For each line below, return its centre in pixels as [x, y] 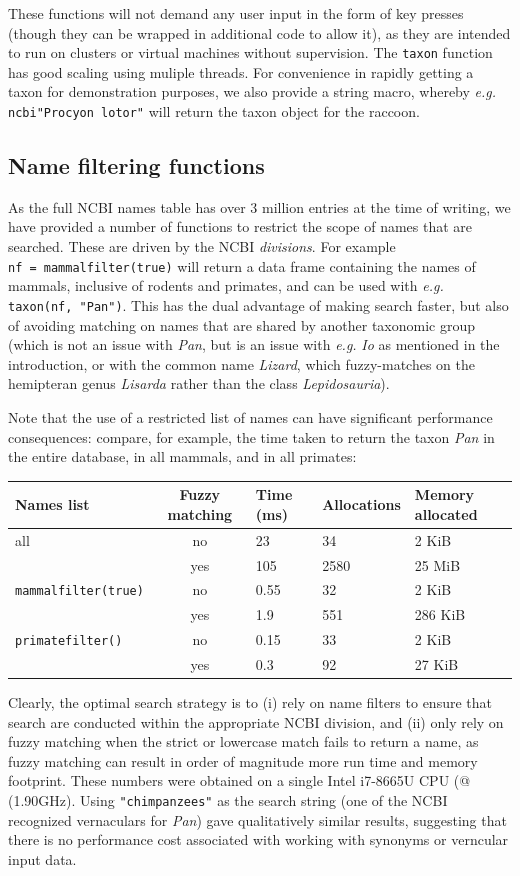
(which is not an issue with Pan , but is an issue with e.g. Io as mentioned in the [254, 344]
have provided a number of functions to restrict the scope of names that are [240, 226]
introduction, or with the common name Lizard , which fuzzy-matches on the [242, 363]
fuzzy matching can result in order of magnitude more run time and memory [243, 760]
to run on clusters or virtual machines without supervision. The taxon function [250, 52]
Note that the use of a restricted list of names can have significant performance [250, 416]
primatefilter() [69, 641]
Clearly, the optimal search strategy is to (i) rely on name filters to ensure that [250, 702]
